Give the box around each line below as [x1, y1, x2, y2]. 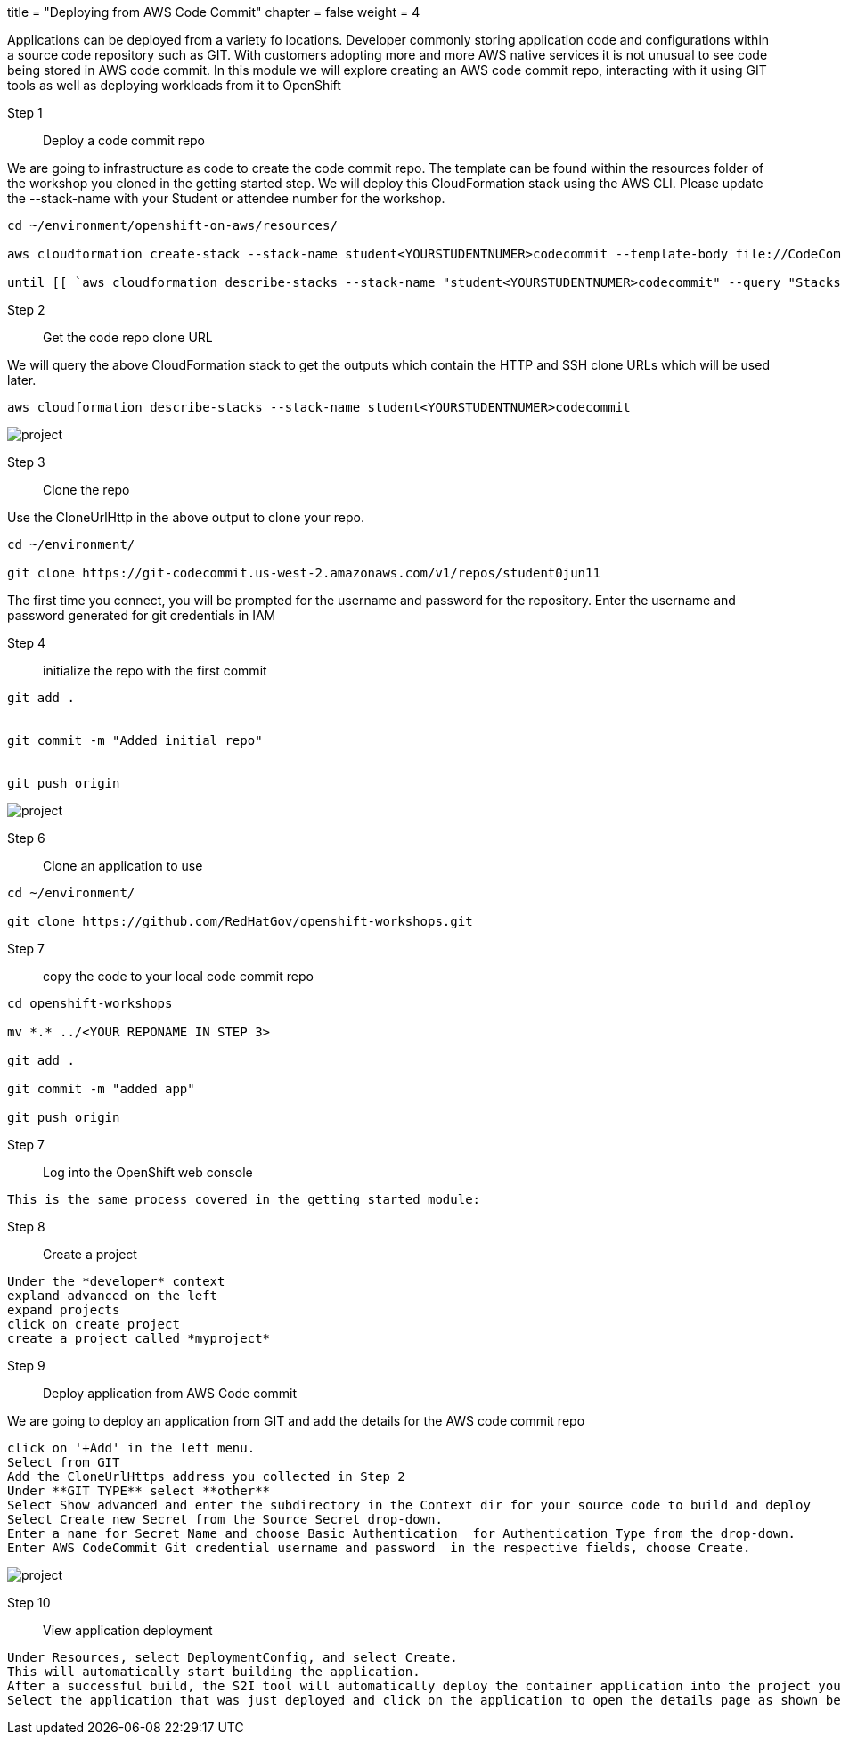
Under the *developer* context [7, 1274, 225, 1288]
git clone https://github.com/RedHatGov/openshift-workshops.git [7, 914, 473, 928]
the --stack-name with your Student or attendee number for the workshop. [7, 191, 445, 206]
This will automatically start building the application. [7, 1664, 420, 1679]
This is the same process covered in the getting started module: [7, 1192, 481, 1206]
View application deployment [43, 1623, 213, 1638]
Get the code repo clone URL [43, 330, 213, 345]
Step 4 [7, 635, 46, 650]
